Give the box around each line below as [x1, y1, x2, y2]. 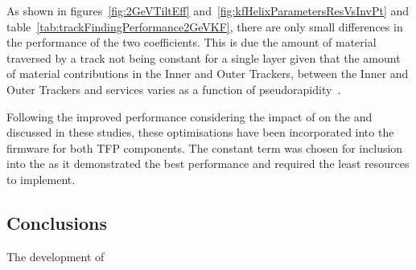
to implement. [6, 170, 76, 187]
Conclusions [6, 210, 108, 235]
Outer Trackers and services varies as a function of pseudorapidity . [6, 80, 341, 97]
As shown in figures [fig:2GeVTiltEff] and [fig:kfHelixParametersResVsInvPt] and [6, 2, 410, 18]
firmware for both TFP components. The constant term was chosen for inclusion [6, 139, 403, 156]
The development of [6, 247, 105, 264]
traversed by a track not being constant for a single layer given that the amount [6, 49, 401, 66]
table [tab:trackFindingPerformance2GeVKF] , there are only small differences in [6, 18, 403, 35]
